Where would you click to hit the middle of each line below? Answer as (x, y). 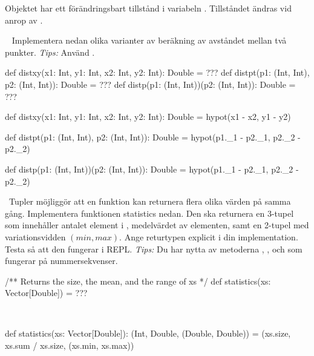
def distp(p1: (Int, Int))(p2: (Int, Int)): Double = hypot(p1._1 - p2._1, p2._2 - (152, 169)
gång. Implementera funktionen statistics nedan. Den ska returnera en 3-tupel (149, 213)
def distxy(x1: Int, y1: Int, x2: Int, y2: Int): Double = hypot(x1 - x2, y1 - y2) (148, 117)
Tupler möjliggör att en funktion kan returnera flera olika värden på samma (150, 201)
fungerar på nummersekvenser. (61, 261)
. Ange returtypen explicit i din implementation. (209, 236)
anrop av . (24, 20)
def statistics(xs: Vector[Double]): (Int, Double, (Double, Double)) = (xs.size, (148, 333)
